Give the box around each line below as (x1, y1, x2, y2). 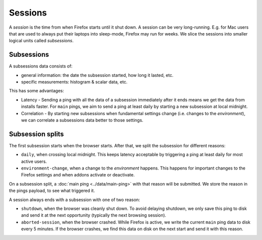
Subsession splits (9, 130, 64, 138)
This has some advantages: (9, 88, 64, 94)
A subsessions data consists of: (9, 63, 73, 69)
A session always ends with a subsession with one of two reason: (9, 197, 140, 203)
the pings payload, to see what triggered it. (9, 188, 95, 194)
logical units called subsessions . (9, 38, 74, 44)
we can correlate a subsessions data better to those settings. (21, 117, 144, 123)
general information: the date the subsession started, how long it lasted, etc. (21, 72, 174, 78)
